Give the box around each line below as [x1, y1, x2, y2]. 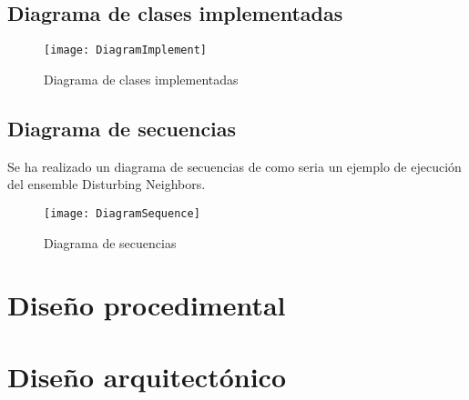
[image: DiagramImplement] [44, 44, 207, 57]
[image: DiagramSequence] [44, 206, 200, 220]
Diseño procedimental [7, 286, 286, 324]
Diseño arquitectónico [7, 357, 286, 395]
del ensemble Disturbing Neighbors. [7, 175, 206, 194]
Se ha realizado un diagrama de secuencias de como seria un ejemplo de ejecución [7, 156, 462, 175]
